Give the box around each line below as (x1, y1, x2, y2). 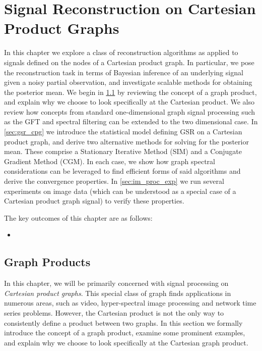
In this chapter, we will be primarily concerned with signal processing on (4, 278, 229, 288)
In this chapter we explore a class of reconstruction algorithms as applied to (4, 47, 238, 58)
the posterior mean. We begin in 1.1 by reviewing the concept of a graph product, (4, 86, 257, 97)
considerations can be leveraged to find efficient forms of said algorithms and (4, 166, 241, 176)
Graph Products (4, 254, 91, 270)
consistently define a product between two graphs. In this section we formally (4, 317, 243, 328)
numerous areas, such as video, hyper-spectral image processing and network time (4, 297, 256, 308)
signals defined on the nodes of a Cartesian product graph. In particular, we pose (4, 57, 254, 67)
